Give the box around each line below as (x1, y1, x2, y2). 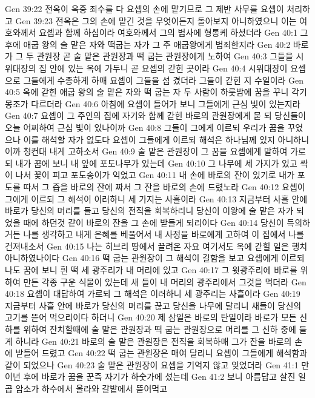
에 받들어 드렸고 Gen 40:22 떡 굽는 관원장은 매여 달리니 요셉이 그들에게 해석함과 (5, 347, 308, 359)
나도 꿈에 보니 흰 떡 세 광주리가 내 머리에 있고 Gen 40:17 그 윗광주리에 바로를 (5, 264, 297, 276)
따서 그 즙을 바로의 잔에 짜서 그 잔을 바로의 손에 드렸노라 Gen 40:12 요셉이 (23, 180, 305, 193)
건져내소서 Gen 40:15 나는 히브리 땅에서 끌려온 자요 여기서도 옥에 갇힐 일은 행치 (5, 239, 308, 252)
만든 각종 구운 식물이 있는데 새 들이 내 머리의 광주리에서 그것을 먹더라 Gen (23, 275, 307, 288)
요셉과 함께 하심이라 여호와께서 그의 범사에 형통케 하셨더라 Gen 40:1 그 (39, 26, 308, 39)
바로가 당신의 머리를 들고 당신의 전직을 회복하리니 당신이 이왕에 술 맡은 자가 (5, 204, 294, 217)
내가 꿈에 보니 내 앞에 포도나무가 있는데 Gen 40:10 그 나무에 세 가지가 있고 (15, 156, 297, 169)
